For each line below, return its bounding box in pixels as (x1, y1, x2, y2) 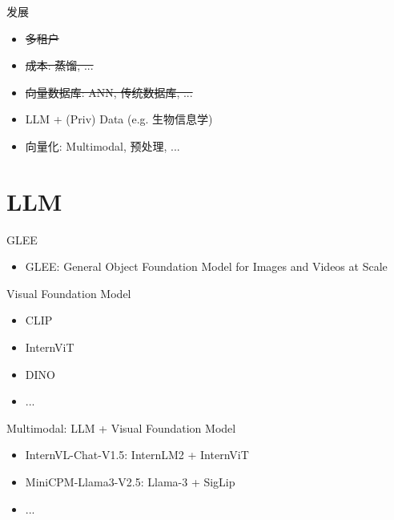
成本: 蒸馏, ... (25, 57, 94, 74)
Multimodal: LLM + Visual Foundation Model (6, 419, 236, 436)
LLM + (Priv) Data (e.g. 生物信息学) (25, 111, 213, 127)
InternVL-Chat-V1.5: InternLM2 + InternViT (25, 446, 249, 463)
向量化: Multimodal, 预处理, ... (25, 137, 180, 154)
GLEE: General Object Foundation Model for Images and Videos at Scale (25, 258, 388, 275)
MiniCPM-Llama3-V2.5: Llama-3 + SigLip (25, 474, 235, 490)
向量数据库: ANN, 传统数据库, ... (25, 83, 193, 100)
